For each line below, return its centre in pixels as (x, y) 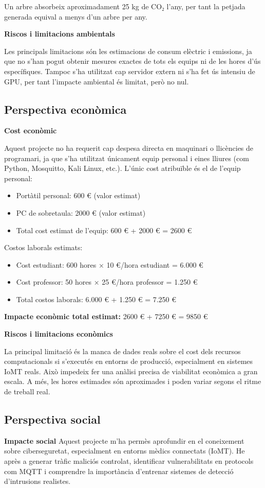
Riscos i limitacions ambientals (60, 34)
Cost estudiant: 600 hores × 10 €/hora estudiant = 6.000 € (110, 264)
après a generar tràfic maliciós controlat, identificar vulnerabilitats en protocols (129, 461)
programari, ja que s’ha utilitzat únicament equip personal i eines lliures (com (127, 158)
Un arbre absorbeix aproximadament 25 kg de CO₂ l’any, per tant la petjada (125, 6)
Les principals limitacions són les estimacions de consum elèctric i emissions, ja (128, 51)
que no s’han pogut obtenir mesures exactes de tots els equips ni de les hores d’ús (132, 61)
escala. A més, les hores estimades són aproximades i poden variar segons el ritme (133, 381)
